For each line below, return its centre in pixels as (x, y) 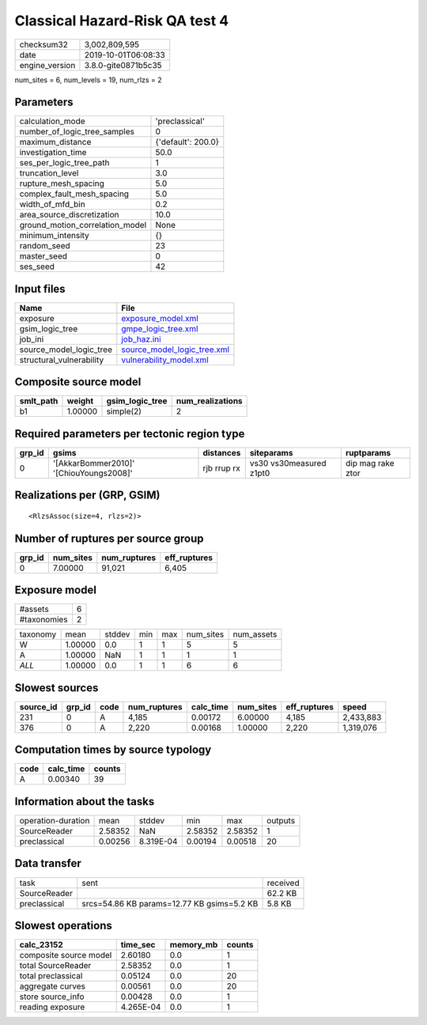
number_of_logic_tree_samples (77, 132)
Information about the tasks (85, 802)
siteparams (271, 453)
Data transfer (48, 863)
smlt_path (39, 401)
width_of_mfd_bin (53, 204)
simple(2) (124, 411)
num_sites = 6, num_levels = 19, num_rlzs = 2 (88, 80)
